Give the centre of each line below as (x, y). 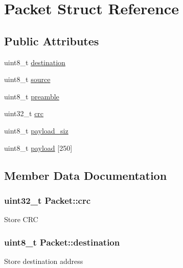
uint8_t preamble (32, 96)
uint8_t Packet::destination (62, 242)
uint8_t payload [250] (38, 148)
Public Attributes (52, 41)
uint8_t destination (35, 62)
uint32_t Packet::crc (48, 200)
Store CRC (21, 219)
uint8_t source (27, 79)
